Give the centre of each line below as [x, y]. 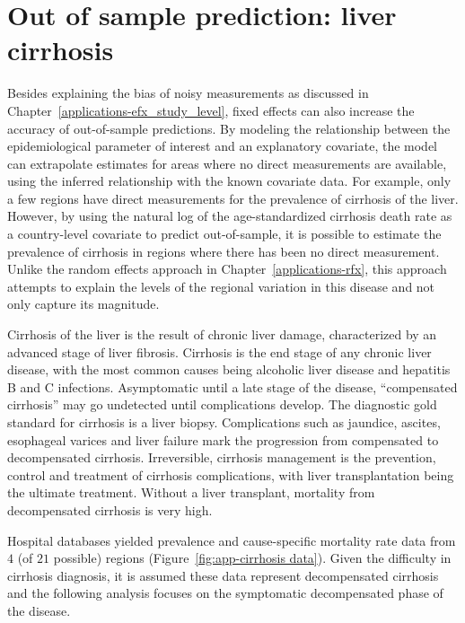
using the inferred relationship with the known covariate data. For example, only [229, 181]
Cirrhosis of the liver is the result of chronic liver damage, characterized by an [222, 334]
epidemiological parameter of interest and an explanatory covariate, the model [222, 146]
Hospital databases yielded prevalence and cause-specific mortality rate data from [232, 540]
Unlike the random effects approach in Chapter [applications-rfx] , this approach [227, 269]
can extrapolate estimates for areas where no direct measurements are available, [227, 163]
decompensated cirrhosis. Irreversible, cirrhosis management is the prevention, [222, 457]
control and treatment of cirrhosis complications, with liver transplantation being [231, 474]
